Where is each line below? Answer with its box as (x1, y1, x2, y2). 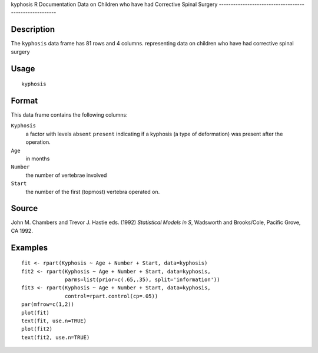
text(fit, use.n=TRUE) (21, 317, 87, 324)
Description (11, 24, 55, 35)
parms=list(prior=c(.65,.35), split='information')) (65, 276, 220, 283)
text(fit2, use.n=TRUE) (21, 334, 90, 341)
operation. (25, 138, 51, 146)
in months (25, 155, 50, 162)
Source (11, 203, 38, 213)
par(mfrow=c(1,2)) (21, 301, 75, 308)
